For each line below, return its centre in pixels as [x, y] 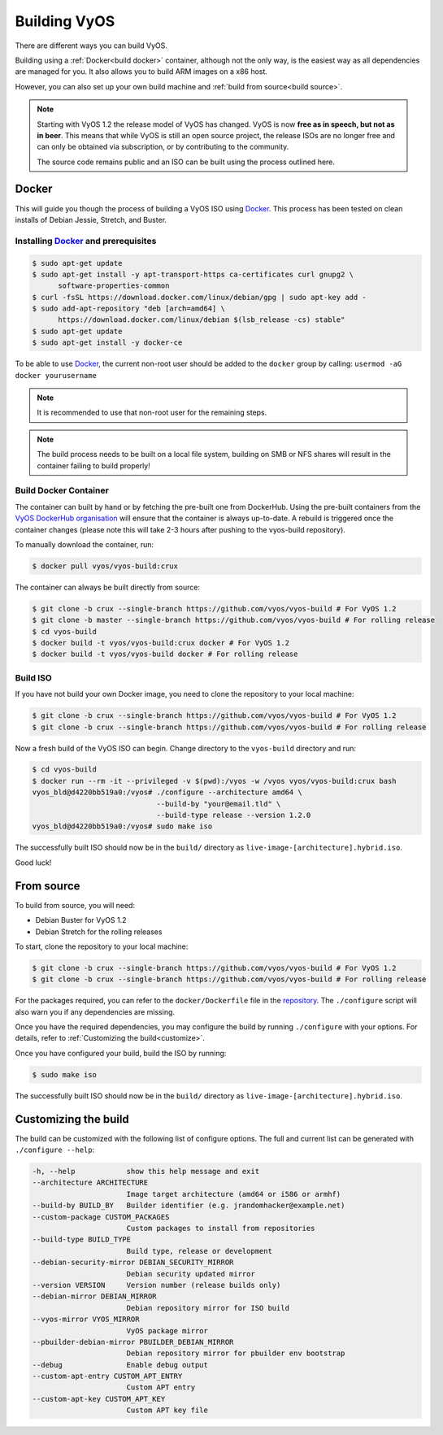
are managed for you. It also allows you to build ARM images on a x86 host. [141, 72]
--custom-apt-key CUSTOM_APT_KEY [99, 1399]
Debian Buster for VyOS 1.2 [81, 920]
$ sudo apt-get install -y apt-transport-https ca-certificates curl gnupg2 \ [193, 274]
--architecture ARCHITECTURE [90, 1183]
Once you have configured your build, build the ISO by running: [121, 1053]
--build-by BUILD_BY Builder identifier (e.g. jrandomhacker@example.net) [189, 1206]
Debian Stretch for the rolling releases [99, 932]
